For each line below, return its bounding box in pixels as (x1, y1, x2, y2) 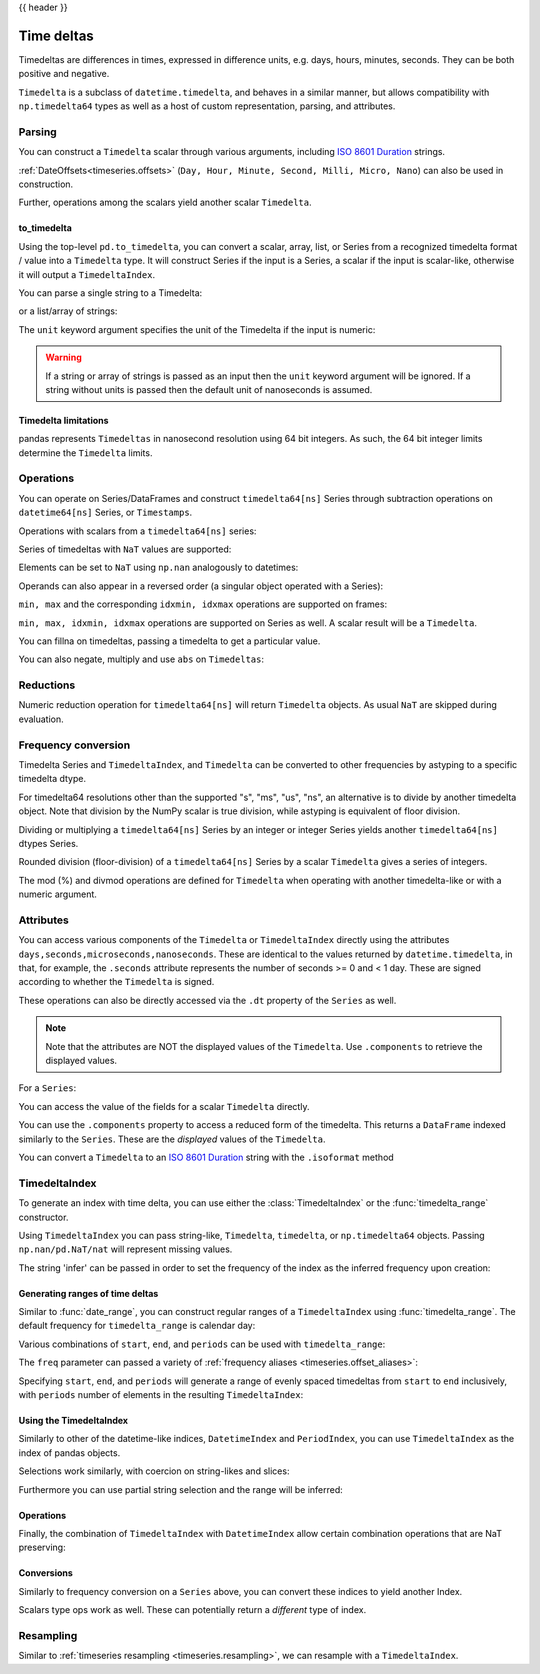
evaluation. (18, 713, 64, 725)
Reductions (18, 678, 76, 692)
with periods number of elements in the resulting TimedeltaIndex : (18, 1389, 304, 1401)
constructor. (18, 1211, 69, 1223)
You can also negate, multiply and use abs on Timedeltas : (18, 653, 265, 665)
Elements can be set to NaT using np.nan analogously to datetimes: (18, 561, 299, 574)
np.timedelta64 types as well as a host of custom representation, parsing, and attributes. (18, 100, 396, 112)
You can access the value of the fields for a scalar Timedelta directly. (18, 1100, 310, 1112)
